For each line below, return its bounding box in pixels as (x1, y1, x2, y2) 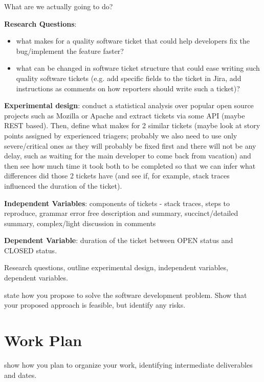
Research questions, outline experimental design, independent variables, (4, 262, 228, 273)
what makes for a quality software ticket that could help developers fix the (16, 35, 250, 46)
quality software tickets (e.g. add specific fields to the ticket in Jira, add (16, 72, 241, 83)
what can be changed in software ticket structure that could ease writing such (16, 63, 260, 73)
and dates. (4, 369, 37, 380)
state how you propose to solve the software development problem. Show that (4, 289, 247, 300)
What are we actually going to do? (4, 1, 113, 11)
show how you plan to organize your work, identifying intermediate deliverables (4, 359, 253, 370)
